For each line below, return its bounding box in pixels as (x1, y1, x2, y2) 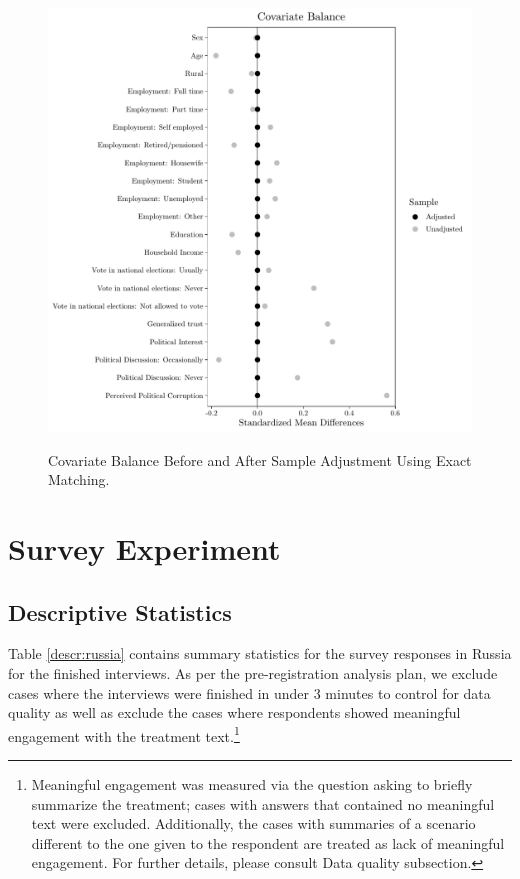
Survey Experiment (8, 527, 281, 568)
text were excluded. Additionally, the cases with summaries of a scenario (31, 813, 476, 834)
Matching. (48, 469, 110, 490)
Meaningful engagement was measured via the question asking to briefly (31, 773, 473, 794)
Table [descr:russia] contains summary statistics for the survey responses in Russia (8, 643, 512, 664)
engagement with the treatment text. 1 (8, 722, 240, 746)
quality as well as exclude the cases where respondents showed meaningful (8, 702, 461, 723)
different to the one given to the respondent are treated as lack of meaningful (31, 832, 505, 853)
